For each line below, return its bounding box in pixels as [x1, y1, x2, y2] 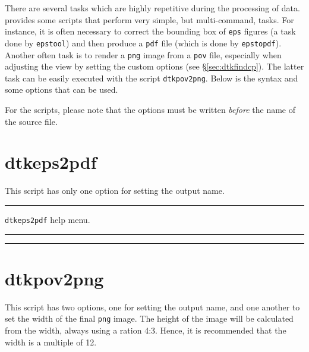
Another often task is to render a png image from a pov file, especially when [5, 48, 282, 61]
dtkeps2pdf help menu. [5, 213, 90, 225]
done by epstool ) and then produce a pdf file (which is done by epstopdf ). [5, 36, 282, 49]
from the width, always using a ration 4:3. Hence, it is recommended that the [5, 323, 286, 336]
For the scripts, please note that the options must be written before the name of [5, 103, 296, 115]
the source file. [5, 115, 58, 127]
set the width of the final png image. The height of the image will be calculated [5, 312, 294, 325]
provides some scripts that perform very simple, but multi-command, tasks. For [5, 13, 294, 26]
